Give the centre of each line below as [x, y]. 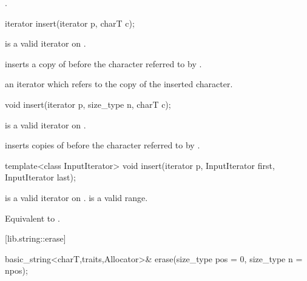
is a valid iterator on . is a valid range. [76, 197]
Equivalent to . [32, 218]
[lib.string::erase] [35, 238]
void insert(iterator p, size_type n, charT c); [88, 104]
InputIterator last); [40, 177]
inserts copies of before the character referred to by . [103, 145]
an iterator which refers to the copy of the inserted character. [119, 84]
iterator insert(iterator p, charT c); [70, 23]
